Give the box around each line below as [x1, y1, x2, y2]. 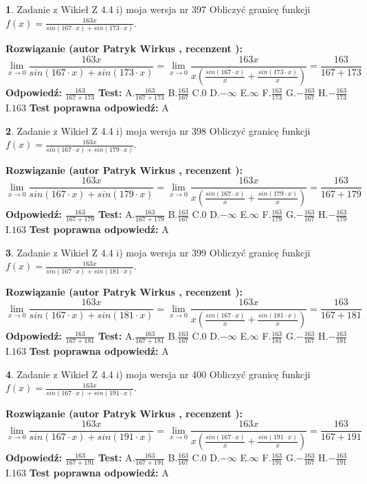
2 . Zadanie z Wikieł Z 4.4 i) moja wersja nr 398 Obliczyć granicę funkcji [5, 123, 311, 137]
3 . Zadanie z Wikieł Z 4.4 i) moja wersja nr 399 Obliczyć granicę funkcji [5, 245, 311, 259]
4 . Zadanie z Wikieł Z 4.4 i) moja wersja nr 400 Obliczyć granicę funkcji [5, 366, 311, 381]
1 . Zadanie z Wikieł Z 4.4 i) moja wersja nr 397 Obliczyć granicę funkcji [5, 2, 311, 16]
